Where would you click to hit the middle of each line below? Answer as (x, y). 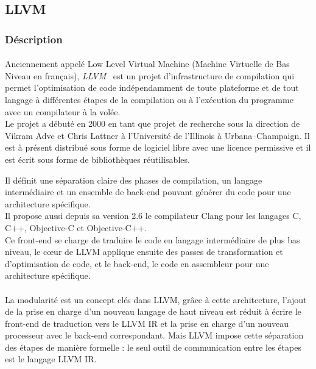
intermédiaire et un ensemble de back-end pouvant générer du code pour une (148, 192)
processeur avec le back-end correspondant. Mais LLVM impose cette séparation (154, 335)
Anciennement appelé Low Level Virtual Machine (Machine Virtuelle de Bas (147, 64)
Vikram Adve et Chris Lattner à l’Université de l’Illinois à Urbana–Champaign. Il (157, 135)
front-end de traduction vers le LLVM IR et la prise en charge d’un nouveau (147, 323)
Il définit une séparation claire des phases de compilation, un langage (134, 180)
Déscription (34, 39)
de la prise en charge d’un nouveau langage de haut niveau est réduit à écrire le (153, 311)
